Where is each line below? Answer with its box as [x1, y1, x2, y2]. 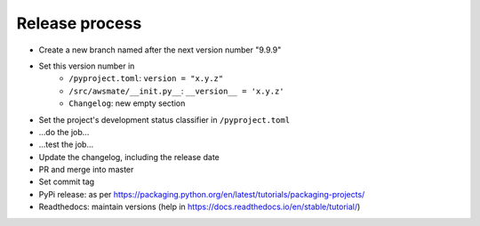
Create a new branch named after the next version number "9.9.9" [38, 44, 282, 55]
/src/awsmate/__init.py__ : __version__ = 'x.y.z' [68, 85, 284, 96]
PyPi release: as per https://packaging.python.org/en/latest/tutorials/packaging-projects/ [38, 189, 365, 199]
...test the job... [38, 139, 94, 150]
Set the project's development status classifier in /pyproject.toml [38, 114, 291, 125]
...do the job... [38, 126, 90, 137]
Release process [16, 13, 142, 33]
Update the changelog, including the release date [38, 151, 220, 162]
